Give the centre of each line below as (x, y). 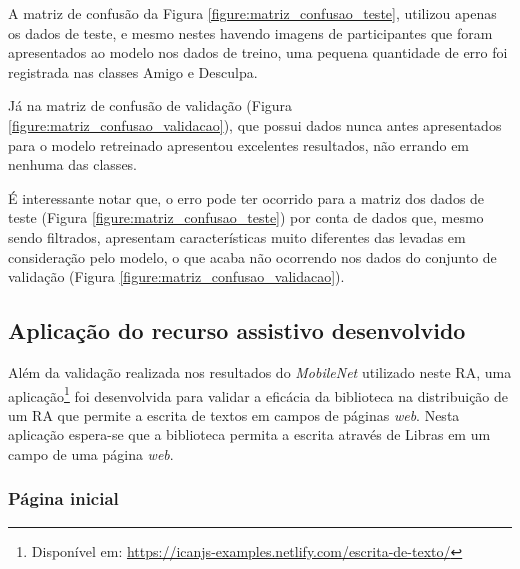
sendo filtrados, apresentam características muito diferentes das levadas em (237, 236)
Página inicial (63, 498)
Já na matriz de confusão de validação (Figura (150, 105)
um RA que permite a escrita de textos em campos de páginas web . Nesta (234, 414)
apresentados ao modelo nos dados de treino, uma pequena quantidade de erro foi (258, 52)
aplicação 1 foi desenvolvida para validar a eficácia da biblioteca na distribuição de (258, 394)
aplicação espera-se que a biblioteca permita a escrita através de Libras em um (249, 434)
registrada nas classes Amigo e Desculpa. (133, 71)
